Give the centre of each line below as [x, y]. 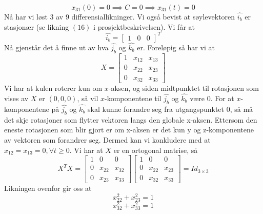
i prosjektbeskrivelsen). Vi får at [144, 26]
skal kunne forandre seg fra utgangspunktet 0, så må [170, 109]
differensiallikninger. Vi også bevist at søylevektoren [153, 16]
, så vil [88, 98]
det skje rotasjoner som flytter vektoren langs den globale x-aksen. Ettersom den [131, 119]
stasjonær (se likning [37, 26]
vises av [16, 98]
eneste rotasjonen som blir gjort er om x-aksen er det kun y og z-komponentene [129, 130]
